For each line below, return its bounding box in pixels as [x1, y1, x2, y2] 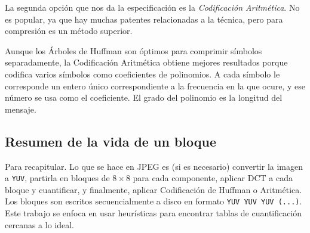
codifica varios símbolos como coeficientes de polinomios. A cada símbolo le [5, 67, 280, 80]
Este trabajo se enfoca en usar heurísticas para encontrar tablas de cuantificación [5, 207, 302, 219]
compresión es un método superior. [5, 24, 133, 37]
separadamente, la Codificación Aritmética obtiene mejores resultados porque [5, 56, 288, 69]
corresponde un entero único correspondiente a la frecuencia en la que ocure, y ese [5, 79, 305, 92]
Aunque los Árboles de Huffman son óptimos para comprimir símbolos [5, 44, 262, 57]
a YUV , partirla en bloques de [5, 172, 110, 184]
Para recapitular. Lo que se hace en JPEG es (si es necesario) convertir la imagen [5, 160, 303, 172]
